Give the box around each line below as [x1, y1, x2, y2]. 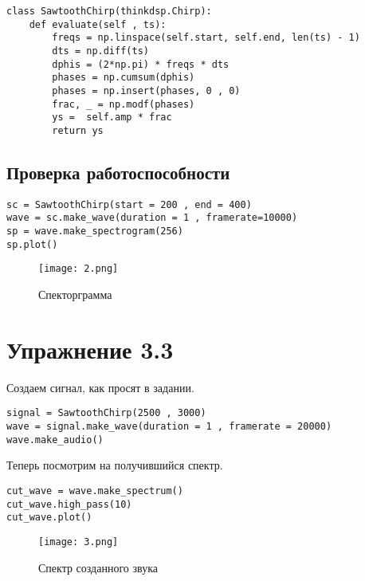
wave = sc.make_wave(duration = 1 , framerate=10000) [6, 212, 298, 224]
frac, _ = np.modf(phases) [52, 98, 195, 110]
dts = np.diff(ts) [52, 45, 149, 57]
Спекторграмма [38, 286, 112, 303]
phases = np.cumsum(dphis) [52, 72, 195, 84]
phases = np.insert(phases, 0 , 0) [52, 84, 241, 96]
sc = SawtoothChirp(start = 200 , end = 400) [6, 198, 252, 210]
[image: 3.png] [38, 536, 119, 548]
